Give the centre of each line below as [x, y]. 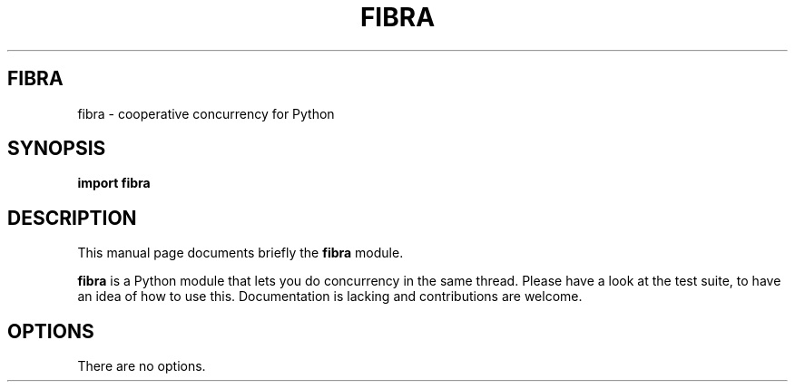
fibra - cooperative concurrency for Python [206, 113]
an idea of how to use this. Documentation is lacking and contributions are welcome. [330, 297]
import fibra [114, 183]
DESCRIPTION [72, 218]
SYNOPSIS [57, 149]
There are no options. [142, 366]
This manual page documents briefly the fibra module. [240, 253]
